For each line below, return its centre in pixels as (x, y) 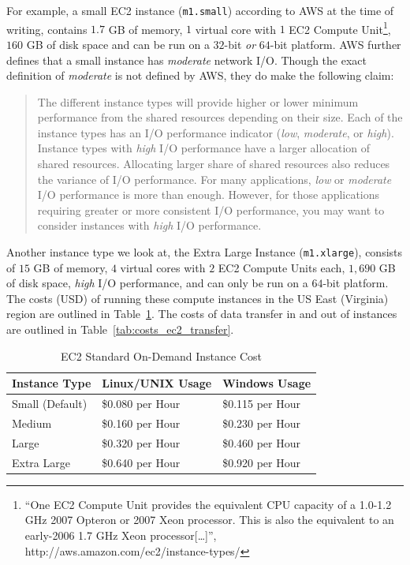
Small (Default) (50, 404)
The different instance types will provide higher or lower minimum (198, 101)
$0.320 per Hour (141, 442)
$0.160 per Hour (141, 423)
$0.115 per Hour (262, 404)
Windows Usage (267, 383)
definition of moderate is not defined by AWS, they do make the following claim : (200, 75)
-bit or (240, 44)
